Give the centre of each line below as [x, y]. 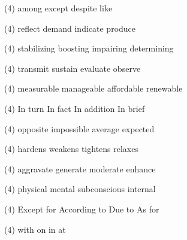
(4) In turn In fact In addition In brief [75, 108]
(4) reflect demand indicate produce [70, 28]
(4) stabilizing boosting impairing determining [89, 48]
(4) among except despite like [58, 8]
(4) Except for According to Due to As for [82, 209]
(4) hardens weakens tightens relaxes [71, 149]
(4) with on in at [35, 229]
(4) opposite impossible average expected [79, 128]
